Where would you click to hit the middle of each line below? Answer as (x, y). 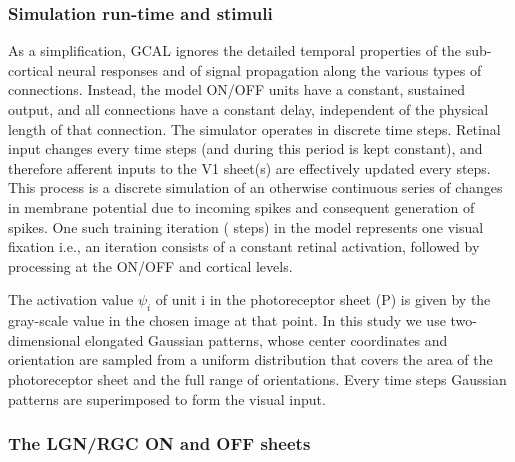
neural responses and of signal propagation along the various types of (269, 69)
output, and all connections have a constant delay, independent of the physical (248, 109)
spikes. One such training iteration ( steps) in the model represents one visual (246, 226)
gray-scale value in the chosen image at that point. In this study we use (227, 320)
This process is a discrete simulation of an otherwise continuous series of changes (255, 187)
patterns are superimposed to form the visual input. (167, 398)
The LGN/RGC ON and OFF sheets (159, 443)
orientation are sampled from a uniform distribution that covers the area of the (250, 359)
